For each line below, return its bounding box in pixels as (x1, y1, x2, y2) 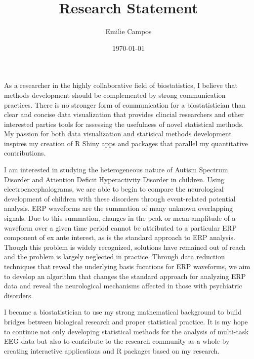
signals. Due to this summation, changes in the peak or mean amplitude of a (4, 213, 236, 223)
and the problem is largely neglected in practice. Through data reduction (4, 251, 225, 262)
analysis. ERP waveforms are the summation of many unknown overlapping (4, 203, 233, 213)
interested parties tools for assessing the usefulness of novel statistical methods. (4, 119, 244, 129)
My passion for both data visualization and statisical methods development (4, 128, 232, 139)
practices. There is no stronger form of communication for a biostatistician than (4, 99, 246, 110)
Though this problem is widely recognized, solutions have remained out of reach (4, 241, 246, 252)
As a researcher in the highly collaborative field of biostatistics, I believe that (4, 80, 238, 90)
